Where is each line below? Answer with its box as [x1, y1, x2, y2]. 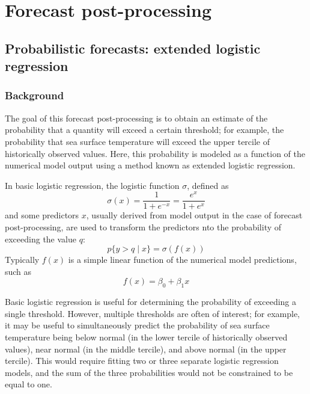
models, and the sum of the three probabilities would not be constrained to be [5, 366, 293, 378]
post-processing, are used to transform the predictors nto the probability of [5, 221, 282, 233]
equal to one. [5, 378, 52, 390]
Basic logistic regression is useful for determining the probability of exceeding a [5, 295, 297, 308]
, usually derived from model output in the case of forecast [86, 209, 303, 221]
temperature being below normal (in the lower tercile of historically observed [5, 331, 288, 343]
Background [5, 88, 64, 103]
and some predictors [5, 209, 79, 221]
